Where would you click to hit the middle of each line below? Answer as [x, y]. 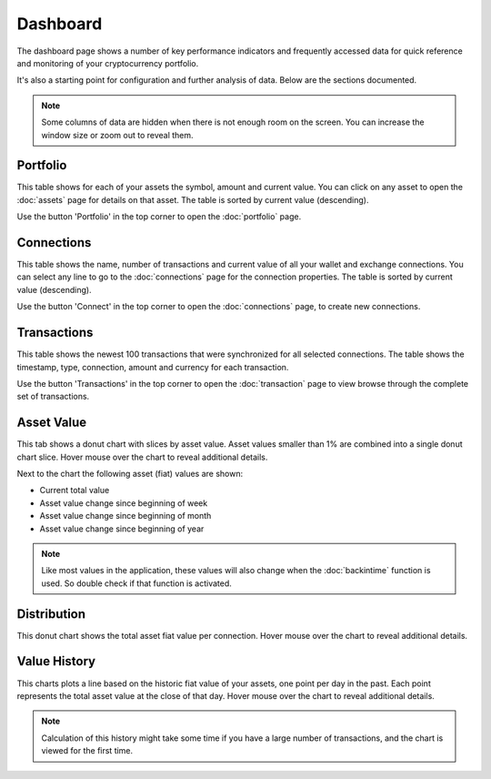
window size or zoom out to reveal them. [118, 135]
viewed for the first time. [87, 751]
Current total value [75, 491]
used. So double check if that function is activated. [136, 583]
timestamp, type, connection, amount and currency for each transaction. [153, 367]
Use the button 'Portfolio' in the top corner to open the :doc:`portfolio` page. [159, 217]
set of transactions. [53, 397]
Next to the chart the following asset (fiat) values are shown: [130, 474]
